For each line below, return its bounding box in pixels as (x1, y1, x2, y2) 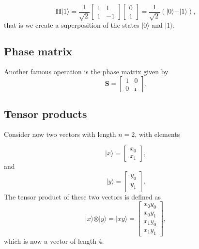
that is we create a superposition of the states (4, 19, 139, 30)
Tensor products (4, 106, 87, 121)
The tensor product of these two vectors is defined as (4, 191, 161, 201)
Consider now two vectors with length (4, 129, 116, 139)
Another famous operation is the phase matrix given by (4, 66, 168, 76)
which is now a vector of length (4, 235, 97, 246)
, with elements (135, 129, 180, 139)
